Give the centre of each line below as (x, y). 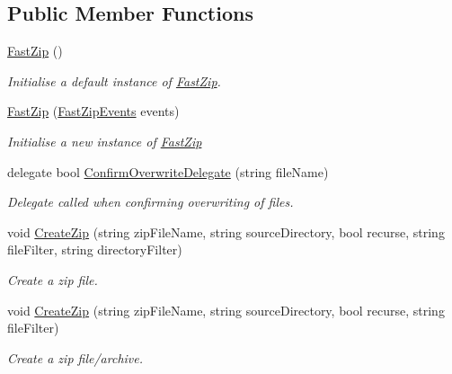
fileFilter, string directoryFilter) (95, 249)
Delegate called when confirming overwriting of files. (151, 202)
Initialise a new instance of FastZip (105, 141)
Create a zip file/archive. (75, 357)
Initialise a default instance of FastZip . (114, 80)
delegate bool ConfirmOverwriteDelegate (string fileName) (168, 171)
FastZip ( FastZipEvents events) (93, 111)
